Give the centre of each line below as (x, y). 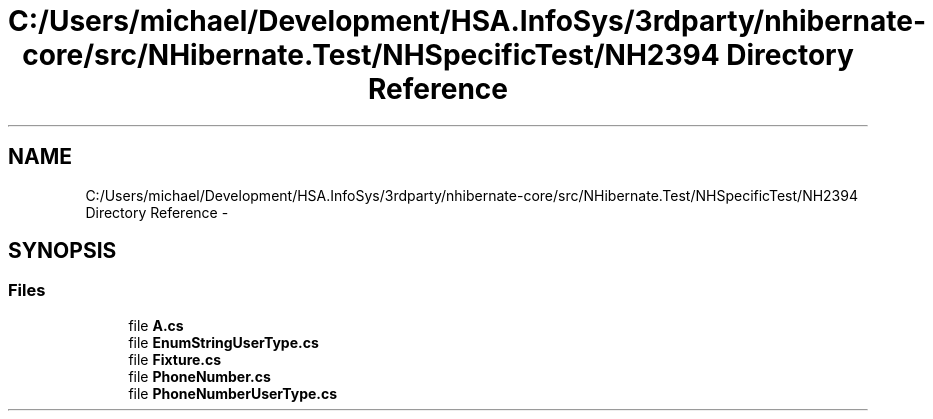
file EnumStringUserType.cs (223, 342)
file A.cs (156, 325)
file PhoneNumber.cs (199, 376)
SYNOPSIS (62, 251)
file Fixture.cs (175, 359)
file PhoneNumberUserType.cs (233, 393)
